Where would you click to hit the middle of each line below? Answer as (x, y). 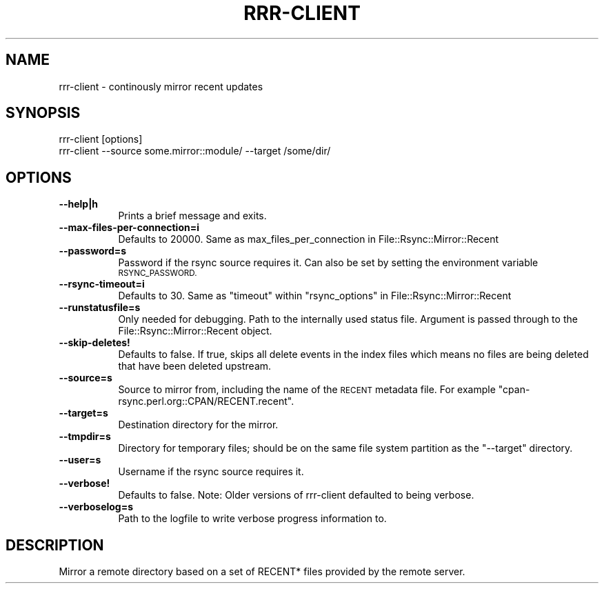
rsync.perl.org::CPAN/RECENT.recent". (206, 401)
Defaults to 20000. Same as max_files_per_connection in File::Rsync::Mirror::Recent (309, 239)
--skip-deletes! (94, 343)
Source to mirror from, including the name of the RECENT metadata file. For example (307, 390)
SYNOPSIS (43, 113)
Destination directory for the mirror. (198, 425)
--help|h (79, 204)
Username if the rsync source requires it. (211, 472)
